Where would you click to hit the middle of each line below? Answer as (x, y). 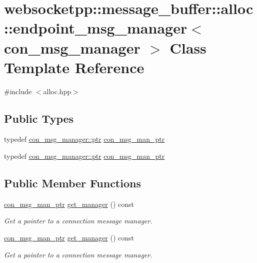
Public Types (39, 118)
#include (18, 91)
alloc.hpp (57, 91)
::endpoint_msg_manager (96, 28)
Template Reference (74, 67)
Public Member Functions (72, 183)
